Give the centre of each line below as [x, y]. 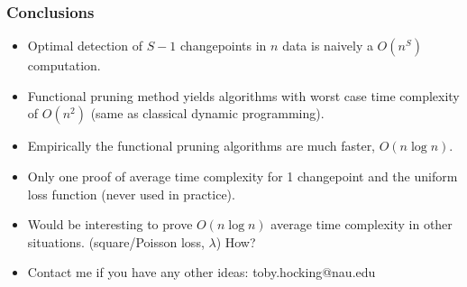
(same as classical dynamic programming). [207, 113]
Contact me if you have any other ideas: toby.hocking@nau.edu [201, 272]
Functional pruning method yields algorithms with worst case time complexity [243, 95]
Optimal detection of [85, 46]
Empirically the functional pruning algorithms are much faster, [201, 146]
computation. [64, 65]
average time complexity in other [362, 224]
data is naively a [328, 46]
